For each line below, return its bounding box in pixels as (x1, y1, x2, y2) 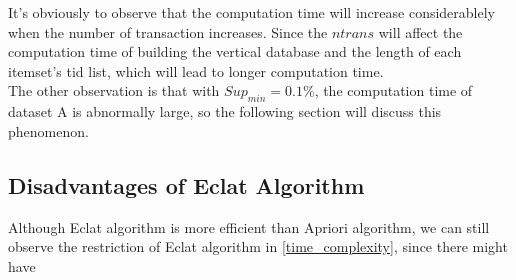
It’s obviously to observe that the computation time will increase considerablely (8, 2, 495, 22)
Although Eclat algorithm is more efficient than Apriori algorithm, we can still (8, 216, 490, 237)
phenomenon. (8, 120, 89, 141)
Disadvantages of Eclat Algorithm (8, 169, 365, 200)
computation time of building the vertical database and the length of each (8, 41, 462, 62)
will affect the (378, 21, 463, 42)
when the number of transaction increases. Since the (8, 21, 328, 42)
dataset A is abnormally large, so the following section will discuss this (8, 101, 442, 122)
